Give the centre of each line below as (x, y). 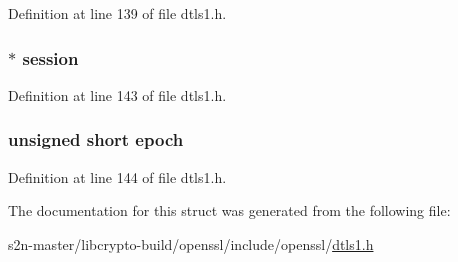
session (50, 57)
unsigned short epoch (96, 139)
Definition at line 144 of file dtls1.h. (117, 176)
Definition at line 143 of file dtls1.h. (117, 94)
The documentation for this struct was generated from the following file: (229, 210)
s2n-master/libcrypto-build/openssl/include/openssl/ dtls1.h (191, 243)
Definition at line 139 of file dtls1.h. (117, 13)
